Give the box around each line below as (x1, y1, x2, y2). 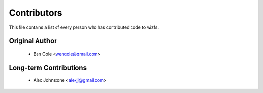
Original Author (9, 37, 57, 45)
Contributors (9, 7, 63, 18)
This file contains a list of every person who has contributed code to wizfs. (9, 24, 159, 30)
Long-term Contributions (9, 63, 87, 72)
